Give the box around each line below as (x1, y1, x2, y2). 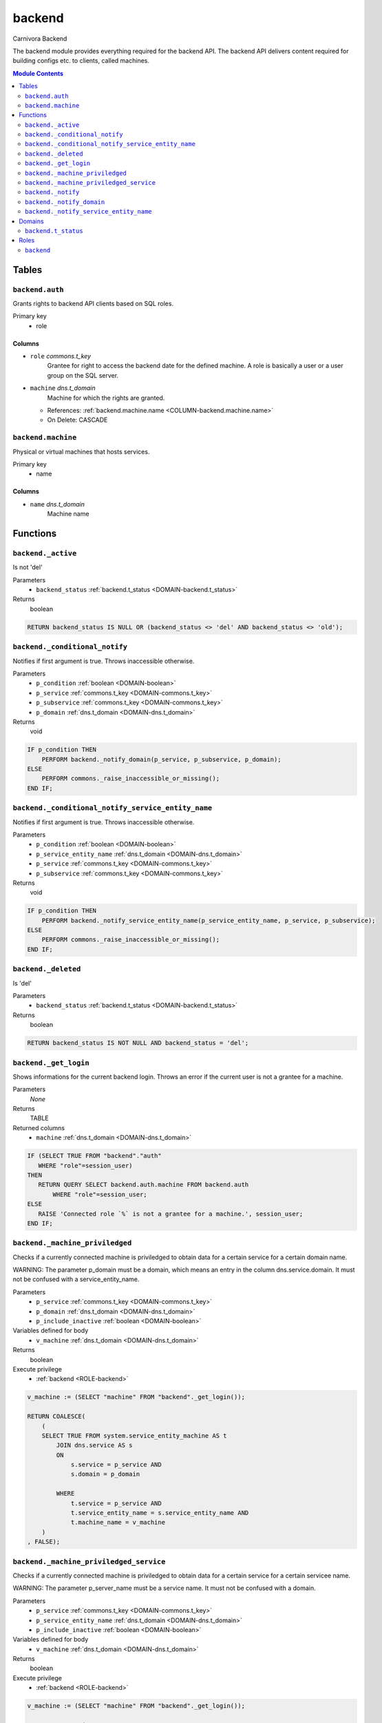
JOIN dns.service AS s (56, 1441, 134, 1449)
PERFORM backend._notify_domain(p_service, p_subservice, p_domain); (41, 755, 282, 763)
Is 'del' (12, 979, 32, 987)
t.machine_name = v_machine (70, 1518, 165, 1527)
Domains (19, 217, 44, 225)
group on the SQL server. (47, 371, 119, 379)
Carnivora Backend (12, 34, 67, 43)
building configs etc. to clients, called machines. (12, 57, 150, 65)
